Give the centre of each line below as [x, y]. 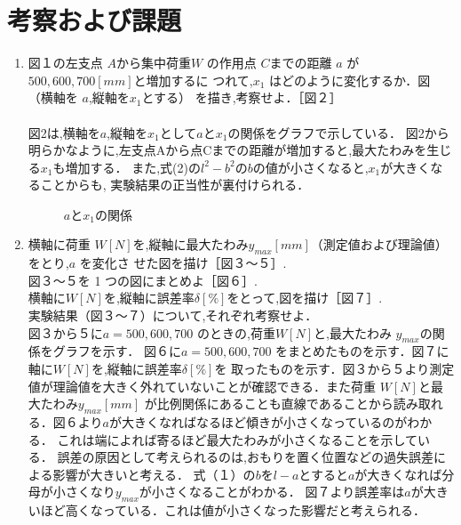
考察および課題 [95, 20]
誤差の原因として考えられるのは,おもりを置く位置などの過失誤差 [245, 457]
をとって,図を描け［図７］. [305, 298]
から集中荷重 [153, 63]
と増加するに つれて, [193, 80]
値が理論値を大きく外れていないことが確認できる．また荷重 [202, 386]
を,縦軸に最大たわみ [191, 244]
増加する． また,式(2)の [133, 167]
